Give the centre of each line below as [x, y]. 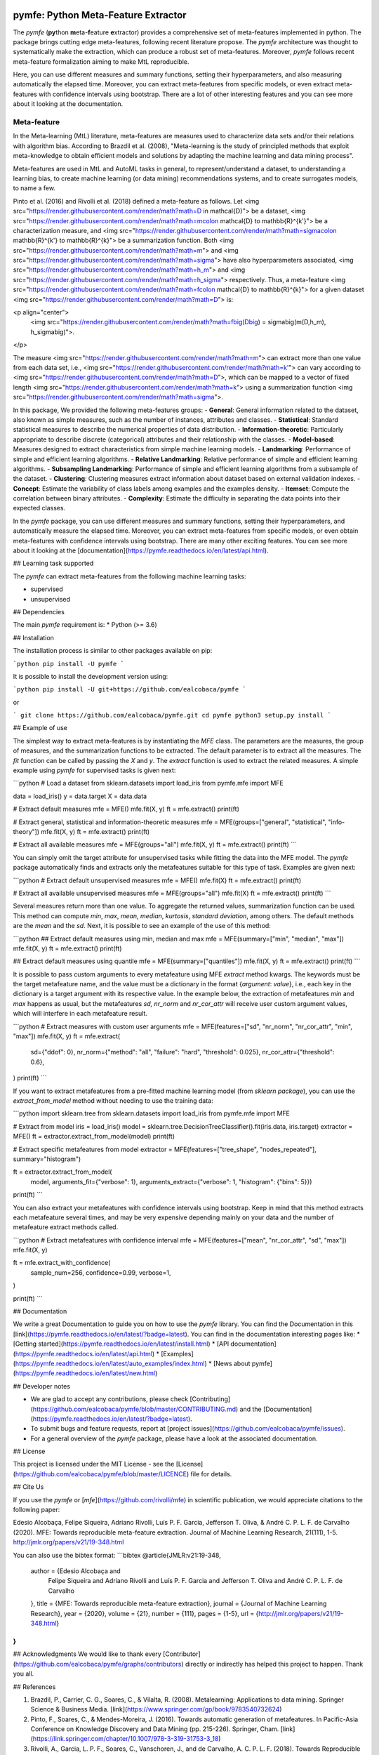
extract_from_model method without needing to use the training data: [113, 1100]
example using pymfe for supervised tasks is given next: [94, 770]
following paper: [36, 1510]
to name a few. [34, 188]
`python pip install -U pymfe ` [68, 664]
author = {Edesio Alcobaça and [75, 1571]
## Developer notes [41, 1386]
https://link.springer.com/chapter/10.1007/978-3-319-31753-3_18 [126, 1739]
